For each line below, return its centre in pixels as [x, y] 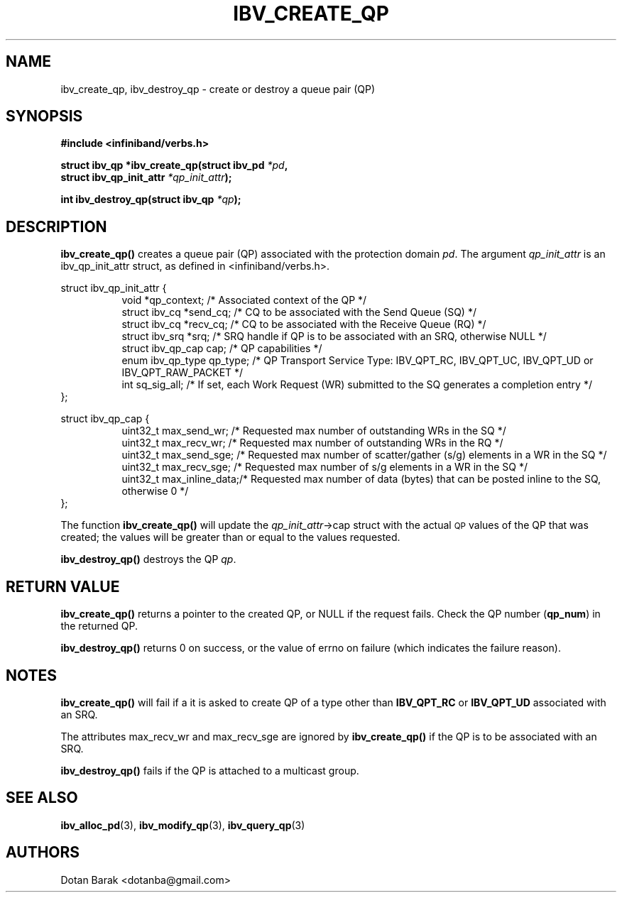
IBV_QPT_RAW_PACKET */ [182, 373]
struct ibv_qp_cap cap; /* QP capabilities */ [222, 349]
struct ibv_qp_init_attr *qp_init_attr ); [146, 177]
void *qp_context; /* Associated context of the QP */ [244, 300]
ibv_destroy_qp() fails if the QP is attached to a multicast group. [210, 770]
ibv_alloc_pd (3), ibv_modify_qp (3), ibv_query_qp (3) [183, 825]
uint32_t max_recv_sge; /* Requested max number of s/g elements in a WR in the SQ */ [324, 467]
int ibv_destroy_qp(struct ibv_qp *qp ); [151, 199]
